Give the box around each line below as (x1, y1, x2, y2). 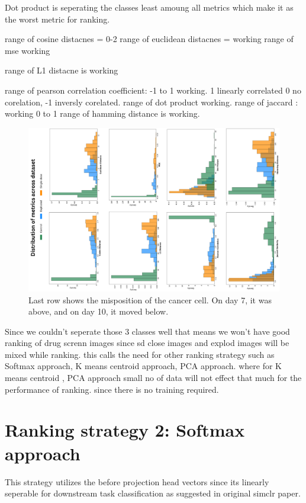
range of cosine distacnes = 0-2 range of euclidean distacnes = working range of (5, 33, 294, 45)
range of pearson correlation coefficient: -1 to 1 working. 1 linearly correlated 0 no (5, 84, 301, 96)
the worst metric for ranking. (5, 12, 110, 25)
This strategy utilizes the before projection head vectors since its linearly (5, 475, 269, 488)
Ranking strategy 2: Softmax (5, 418, 245, 442)
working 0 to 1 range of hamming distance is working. (5, 107, 200, 120)
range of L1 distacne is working (5, 64, 118, 76)
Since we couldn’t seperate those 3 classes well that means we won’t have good (5, 325, 290, 337)
